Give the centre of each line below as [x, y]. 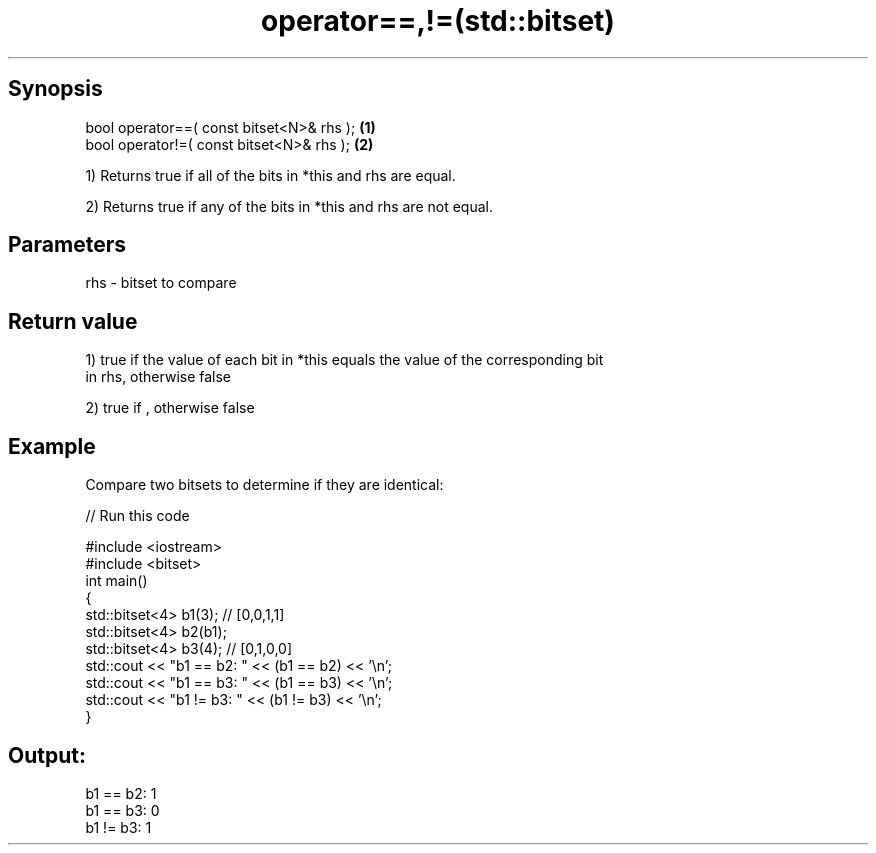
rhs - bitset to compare [161, 283]
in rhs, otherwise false [158, 377]
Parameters [67, 245]
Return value [73, 321]
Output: [47, 755]
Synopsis [55, 89]
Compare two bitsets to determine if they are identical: [264, 485]
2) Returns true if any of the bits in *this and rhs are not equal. [289, 206]
